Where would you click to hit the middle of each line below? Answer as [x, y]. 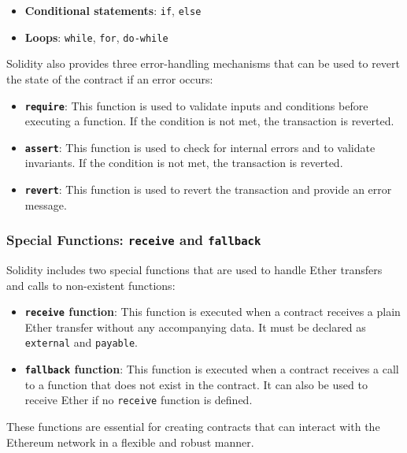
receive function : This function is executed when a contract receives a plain [213, 312]
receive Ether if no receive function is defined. [139, 400]
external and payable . [81, 342]
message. [46, 204]
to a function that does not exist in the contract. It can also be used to [196, 384]
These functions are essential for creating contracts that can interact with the [193, 427]
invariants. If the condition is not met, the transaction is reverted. [184, 163]
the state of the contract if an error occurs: [110, 78]
